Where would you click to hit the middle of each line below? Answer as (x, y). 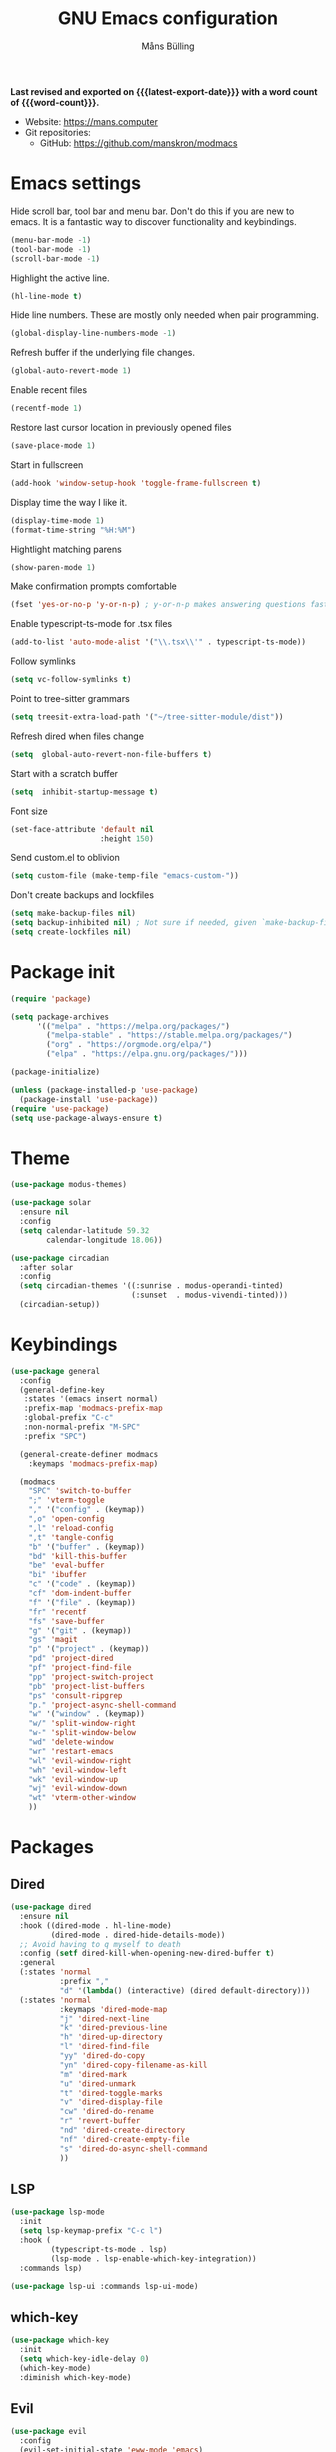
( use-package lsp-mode (57, 2212)
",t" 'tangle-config (71, 1537)
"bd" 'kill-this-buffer (78, 1556)
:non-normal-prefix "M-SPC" (82, 1427)
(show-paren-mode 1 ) (53, 567)
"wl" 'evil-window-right (80, 1760)
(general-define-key (62, 1390)
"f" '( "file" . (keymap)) (82, 1602)
